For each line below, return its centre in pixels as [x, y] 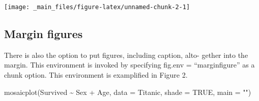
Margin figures [44, 34]
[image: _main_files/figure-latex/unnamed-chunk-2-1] [97, 7]
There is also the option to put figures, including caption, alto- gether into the [126, 55]
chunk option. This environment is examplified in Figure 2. [96, 75]
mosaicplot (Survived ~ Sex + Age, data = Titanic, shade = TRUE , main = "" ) [128, 92]
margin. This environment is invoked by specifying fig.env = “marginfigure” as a [129, 65]
